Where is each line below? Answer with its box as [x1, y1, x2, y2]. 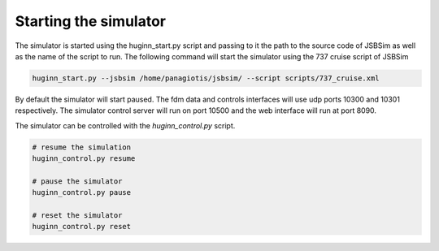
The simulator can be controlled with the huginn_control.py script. [15, 120, 236, 130]
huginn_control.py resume [32, 154, 136, 163]
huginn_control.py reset [32, 222, 132, 232]
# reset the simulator [32, 211, 123, 220]
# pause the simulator [32, 176, 123, 186]
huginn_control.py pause [32, 188, 132, 197]
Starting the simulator [15, 12, 167, 30]
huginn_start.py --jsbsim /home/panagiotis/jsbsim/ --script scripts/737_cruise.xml [32, 73, 380, 83]
